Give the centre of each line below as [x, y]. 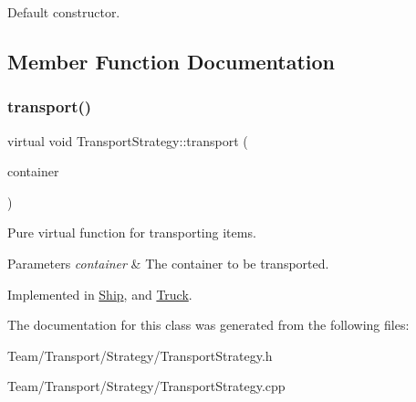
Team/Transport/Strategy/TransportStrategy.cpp [146, 386]
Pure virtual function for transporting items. [132, 233]
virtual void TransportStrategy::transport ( [128, 140]
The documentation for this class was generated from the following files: [208, 325]
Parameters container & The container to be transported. [168, 263]
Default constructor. [64, 12]
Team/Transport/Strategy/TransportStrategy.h [140, 355]
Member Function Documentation [172, 61]
